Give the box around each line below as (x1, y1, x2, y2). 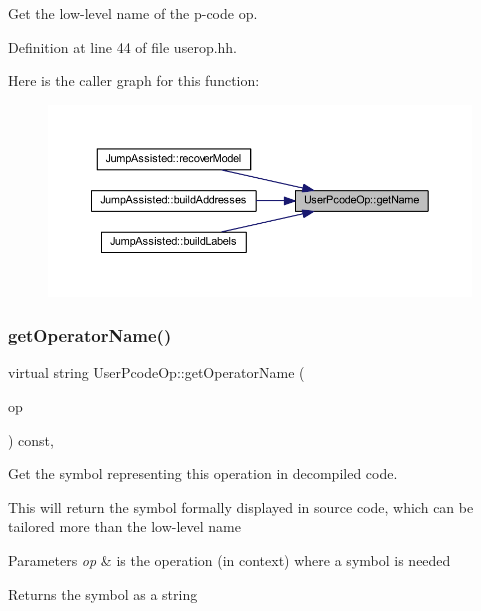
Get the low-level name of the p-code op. (8, 3, 258, 23)
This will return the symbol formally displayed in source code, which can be (8, 496, 474, 517)
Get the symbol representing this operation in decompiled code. (8, 463, 398, 484)
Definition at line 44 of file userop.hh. (8, 36, 238, 57)
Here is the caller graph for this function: (8, 70, 260, 91)
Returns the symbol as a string (8, 583, 198, 604)
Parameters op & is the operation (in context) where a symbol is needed (8, 550, 451, 571)
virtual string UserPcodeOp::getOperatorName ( (8, 362, 305, 383)
